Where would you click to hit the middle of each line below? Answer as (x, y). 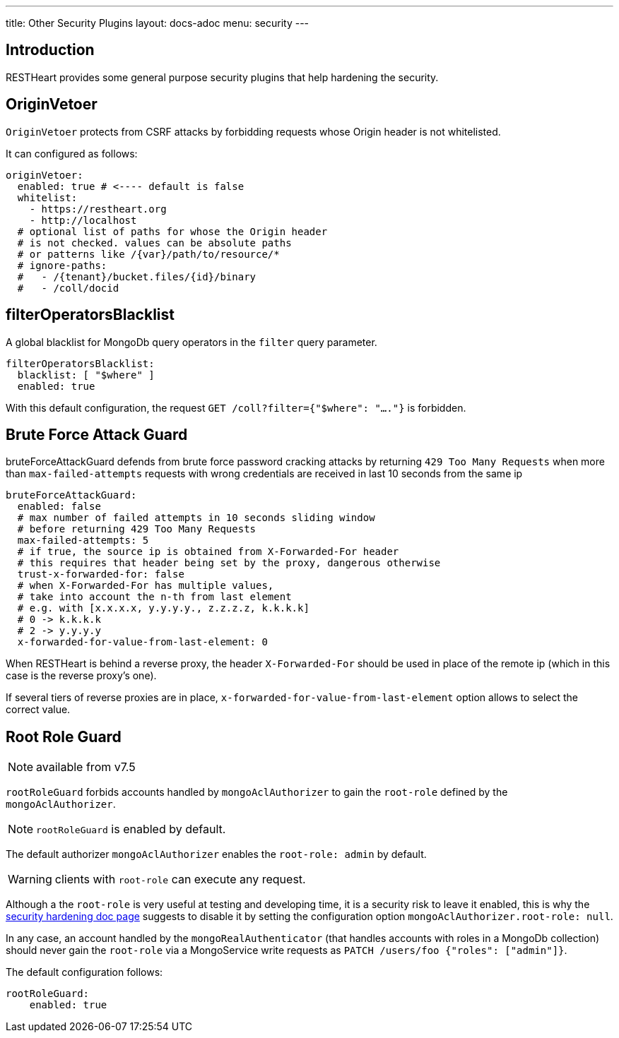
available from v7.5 (86, 767)
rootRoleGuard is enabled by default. (131, 829)
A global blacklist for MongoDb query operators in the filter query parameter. (191, 342)
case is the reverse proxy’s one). (81, 676)
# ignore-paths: (62, 265)
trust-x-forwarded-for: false (101, 574)
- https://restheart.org (98, 209)
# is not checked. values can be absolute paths (154, 243)
